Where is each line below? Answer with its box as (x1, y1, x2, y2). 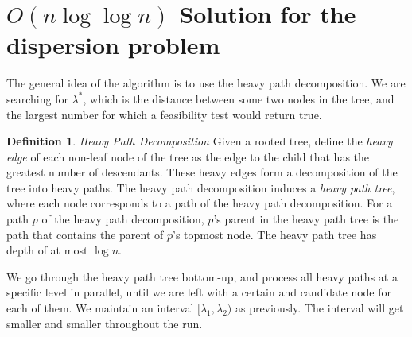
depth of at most (6, 242, 88, 258)
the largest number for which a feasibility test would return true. (6, 106, 322, 122)
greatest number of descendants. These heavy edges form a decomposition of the (6, 164, 398, 180)
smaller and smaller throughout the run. (6, 315, 203, 331)
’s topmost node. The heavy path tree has (173, 226, 377, 242)
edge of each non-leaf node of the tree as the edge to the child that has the (6, 148, 370, 165)
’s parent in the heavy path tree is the (213, 211, 399, 227)
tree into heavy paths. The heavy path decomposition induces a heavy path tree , (6, 179, 395, 196)
